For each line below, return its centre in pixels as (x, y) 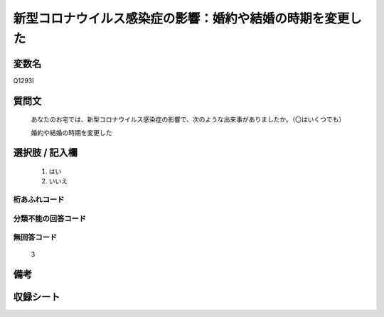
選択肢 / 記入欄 (46, 153)
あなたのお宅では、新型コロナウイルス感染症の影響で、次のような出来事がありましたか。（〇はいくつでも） (188, 119)
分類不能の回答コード (50, 218)
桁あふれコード (39, 200)
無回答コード (35, 237)
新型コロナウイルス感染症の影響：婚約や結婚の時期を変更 (181, 18)
